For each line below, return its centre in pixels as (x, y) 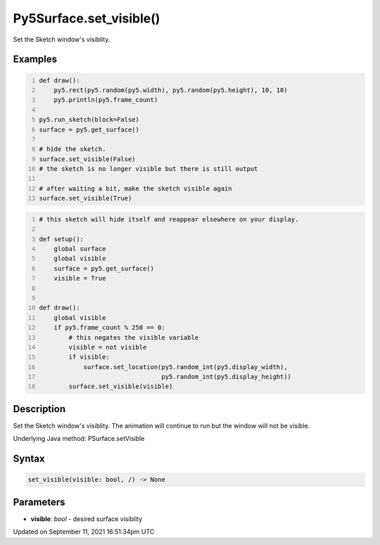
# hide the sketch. (72, 149)
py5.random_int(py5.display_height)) (227, 377)
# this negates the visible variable (134, 337)
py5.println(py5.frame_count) (106, 100)
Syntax (29, 459)
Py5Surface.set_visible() (87, 18)
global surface (80, 249)
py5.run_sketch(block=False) (89, 120)
